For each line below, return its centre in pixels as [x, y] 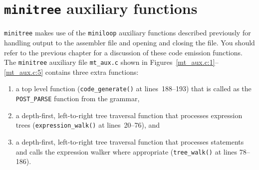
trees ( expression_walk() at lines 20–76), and [88, 125]
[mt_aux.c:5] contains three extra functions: [71, 72]
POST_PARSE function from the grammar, [78, 98]
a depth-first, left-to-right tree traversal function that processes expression [129, 115]
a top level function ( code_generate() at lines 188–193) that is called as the [133, 88]
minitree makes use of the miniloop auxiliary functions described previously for [128, 33]
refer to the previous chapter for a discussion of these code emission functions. [123, 52]
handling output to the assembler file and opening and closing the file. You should [129, 42]
